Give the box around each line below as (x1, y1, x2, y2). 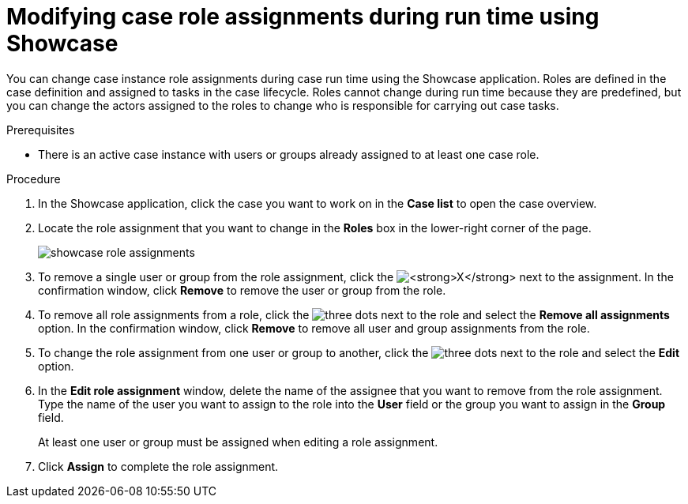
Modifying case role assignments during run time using (6, 3, 600, 30)
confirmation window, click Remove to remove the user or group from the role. (38, 283, 446, 297)
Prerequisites (6, 122, 75, 137)
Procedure (6, 171, 61, 186)
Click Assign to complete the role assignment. (38, 459, 279, 473)
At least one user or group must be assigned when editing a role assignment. (38, 434, 438, 449)
